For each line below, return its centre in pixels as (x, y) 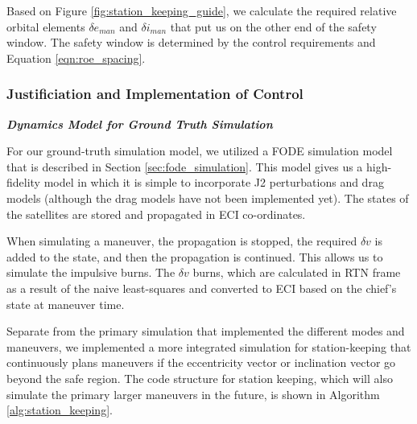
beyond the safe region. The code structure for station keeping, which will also (200, 378)
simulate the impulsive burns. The (91, 272)
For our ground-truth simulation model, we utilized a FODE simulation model (200, 151)
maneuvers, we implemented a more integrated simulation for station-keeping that (209, 346)
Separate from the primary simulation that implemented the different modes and (206, 331)
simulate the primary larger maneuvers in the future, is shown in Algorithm (193, 394)
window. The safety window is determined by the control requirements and (191, 42)
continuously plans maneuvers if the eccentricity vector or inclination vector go (201, 362)
